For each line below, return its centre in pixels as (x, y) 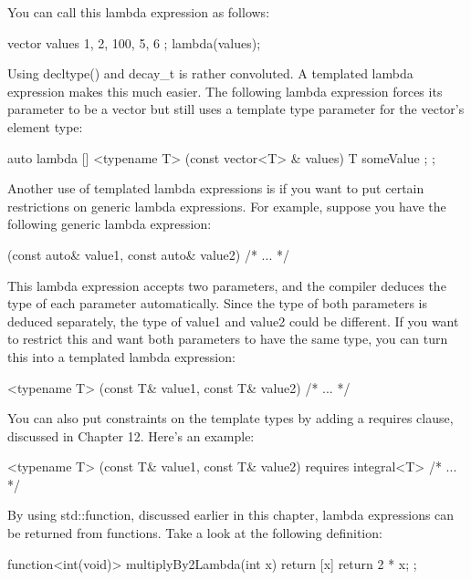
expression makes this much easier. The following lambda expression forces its (225, 91)
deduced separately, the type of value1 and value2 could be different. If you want (233, 321)
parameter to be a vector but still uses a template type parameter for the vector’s (236, 109)
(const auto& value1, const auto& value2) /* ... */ (148, 254)
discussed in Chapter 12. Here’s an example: (131, 435)
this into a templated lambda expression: (121, 356)
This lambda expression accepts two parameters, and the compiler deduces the (227, 285)
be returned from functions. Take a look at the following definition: (195, 533)
